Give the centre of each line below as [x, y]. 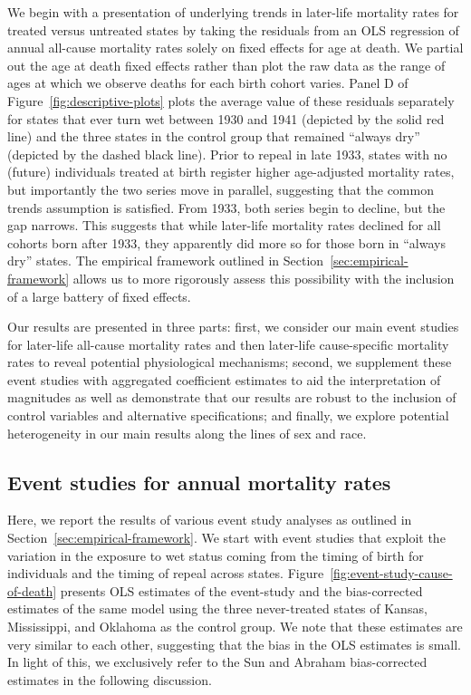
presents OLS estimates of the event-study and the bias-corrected [241, 590]
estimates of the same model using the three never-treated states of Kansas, [217, 608]
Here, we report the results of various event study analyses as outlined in [210, 520]
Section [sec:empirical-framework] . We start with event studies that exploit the [226, 538]
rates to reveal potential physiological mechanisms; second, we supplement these [230, 362]
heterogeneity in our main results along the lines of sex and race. [187, 433]
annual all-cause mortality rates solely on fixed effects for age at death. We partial [235, 48]
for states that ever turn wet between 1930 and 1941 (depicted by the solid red [226, 118]
